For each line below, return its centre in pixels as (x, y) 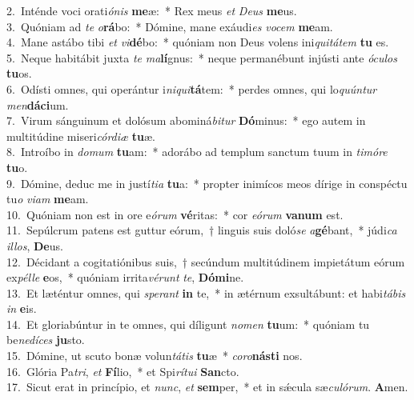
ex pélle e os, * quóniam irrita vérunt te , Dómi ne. (125, 277)
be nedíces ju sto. (46, 340)
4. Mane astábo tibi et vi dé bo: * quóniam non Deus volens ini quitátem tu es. (198, 42)
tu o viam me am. (48, 199)
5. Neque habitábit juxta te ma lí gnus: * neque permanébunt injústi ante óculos (202, 57)
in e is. (22, 308)
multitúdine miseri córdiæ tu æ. (81, 136)
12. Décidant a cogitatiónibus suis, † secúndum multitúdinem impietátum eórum (206, 261)
